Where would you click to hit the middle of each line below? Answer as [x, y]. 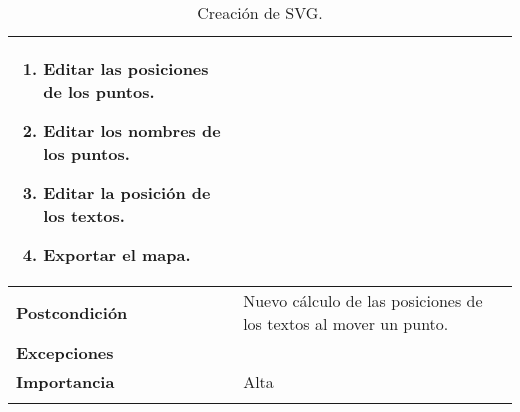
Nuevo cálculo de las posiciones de [363, 300]
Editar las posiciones [126, 68]
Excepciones [65, 352]
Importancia [65, 381]
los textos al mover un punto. [346, 323]
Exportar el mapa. [117, 254]
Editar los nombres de [132, 130]
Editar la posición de [127, 192]
